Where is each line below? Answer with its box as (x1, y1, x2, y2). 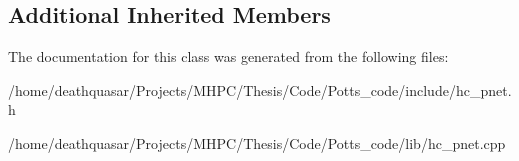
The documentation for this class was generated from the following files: (8, 46, 449, 67)
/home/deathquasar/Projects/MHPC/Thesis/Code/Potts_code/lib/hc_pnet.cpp (8, 132, 506, 153)
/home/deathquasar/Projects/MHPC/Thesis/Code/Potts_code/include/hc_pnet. (8, 79, 512, 100)
